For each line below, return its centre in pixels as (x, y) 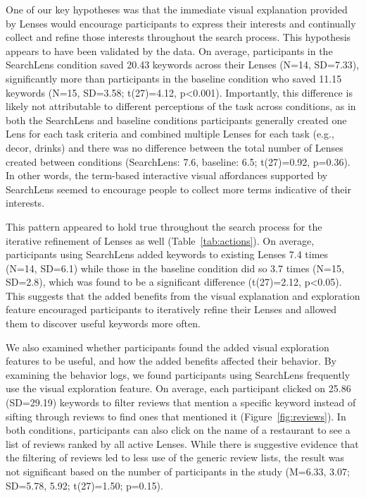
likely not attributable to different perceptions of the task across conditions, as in (181, 106)
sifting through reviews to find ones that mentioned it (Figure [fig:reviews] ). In (176, 416)
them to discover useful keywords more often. (103, 323)
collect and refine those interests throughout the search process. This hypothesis (178, 37)
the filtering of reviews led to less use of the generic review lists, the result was (175, 457)
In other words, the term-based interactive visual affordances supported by (167, 175)
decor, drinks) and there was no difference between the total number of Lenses (175, 147)
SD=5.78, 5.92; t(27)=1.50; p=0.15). (84, 485)
